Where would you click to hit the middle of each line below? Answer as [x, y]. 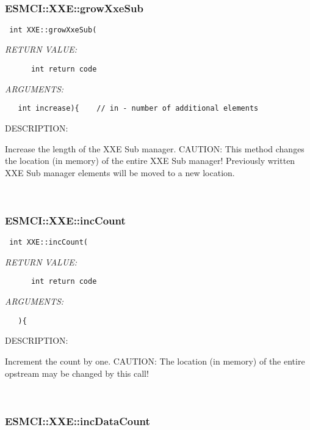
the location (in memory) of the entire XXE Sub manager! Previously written [150, 161]
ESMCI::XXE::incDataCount [77, 421]
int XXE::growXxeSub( [53, 30]
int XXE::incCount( [49, 243]
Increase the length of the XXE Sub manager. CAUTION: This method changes [155, 148]
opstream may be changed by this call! [77, 373]
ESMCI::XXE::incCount [65, 220]
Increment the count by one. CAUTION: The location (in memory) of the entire [155, 361]
